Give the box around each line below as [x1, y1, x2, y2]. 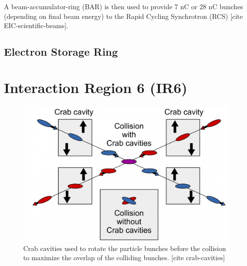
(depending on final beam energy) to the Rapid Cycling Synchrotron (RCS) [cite [4, 11, 243, 21]
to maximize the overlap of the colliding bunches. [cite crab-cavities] [23, 252, 225, 263]
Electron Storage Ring [4, 44, 118, 59]
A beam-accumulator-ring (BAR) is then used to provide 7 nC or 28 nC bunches [4, 1, 243, 11]
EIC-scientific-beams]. [4, 20, 68, 31]
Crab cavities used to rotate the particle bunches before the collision [23, 243, 226, 253]
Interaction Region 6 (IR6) [4, 77, 187, 97]
